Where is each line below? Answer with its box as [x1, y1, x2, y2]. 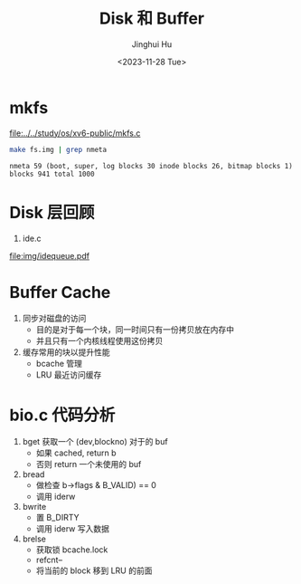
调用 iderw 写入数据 [35, 523, 110, 534]
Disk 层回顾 [9, 202, 95, 223]
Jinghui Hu [131, 38, 173, 50]
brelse [22, 533, 47, 544]
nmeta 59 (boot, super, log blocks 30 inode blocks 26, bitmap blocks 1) [9, 161, 294, 170]
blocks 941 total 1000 [9, 169, 95, 178]
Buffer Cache [9, 282, 111, 302]
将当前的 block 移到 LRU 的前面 [35, 565, 153, 576]
